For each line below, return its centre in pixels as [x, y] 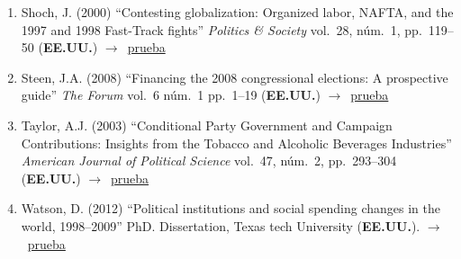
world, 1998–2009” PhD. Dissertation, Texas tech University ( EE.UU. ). [221, 225]
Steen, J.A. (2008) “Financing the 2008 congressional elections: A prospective [235, 77]
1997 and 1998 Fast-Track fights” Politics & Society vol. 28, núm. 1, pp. [221, 29]
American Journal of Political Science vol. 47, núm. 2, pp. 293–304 [209, 161]
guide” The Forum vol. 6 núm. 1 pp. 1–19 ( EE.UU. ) [171, 95]
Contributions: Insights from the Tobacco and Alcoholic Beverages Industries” [236, 143]
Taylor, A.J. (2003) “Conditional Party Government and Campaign [207, 125]
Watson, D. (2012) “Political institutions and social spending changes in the [231, 208]
